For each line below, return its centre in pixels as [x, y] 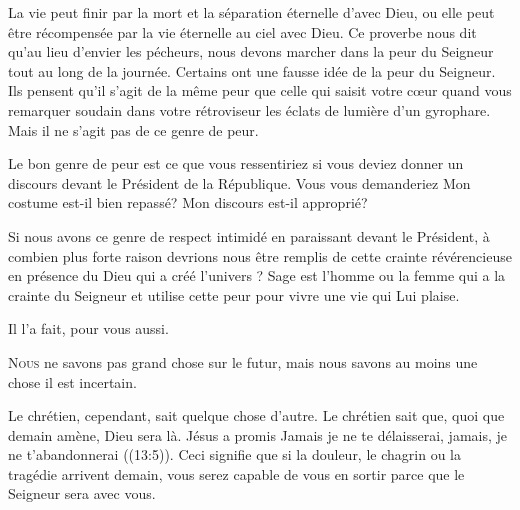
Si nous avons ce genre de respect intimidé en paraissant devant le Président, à [249, 235]
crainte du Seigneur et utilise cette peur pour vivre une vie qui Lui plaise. [234, 294]
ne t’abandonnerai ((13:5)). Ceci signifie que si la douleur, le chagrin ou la [234, 454]
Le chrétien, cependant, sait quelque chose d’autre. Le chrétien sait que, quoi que [256, 415]
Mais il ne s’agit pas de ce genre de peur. [133, 129]
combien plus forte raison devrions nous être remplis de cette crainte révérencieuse [260, 255]
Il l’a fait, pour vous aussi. [88, 328]
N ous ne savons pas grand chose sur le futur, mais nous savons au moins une [243, 361]
